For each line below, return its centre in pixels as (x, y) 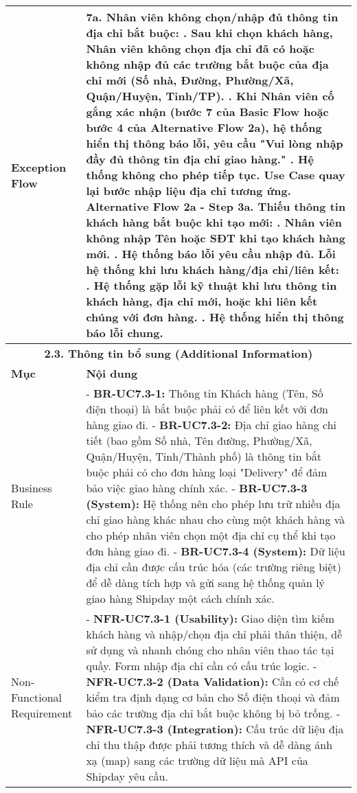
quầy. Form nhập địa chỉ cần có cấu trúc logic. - (201, 666)
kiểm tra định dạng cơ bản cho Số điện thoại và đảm (213, 697)
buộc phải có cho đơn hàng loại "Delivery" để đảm (207, 472)
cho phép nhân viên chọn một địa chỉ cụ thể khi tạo (211, 535)
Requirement (42, 713)
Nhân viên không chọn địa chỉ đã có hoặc (200, 48)
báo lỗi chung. (125, 333)
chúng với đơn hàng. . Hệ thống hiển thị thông (215, 317)
